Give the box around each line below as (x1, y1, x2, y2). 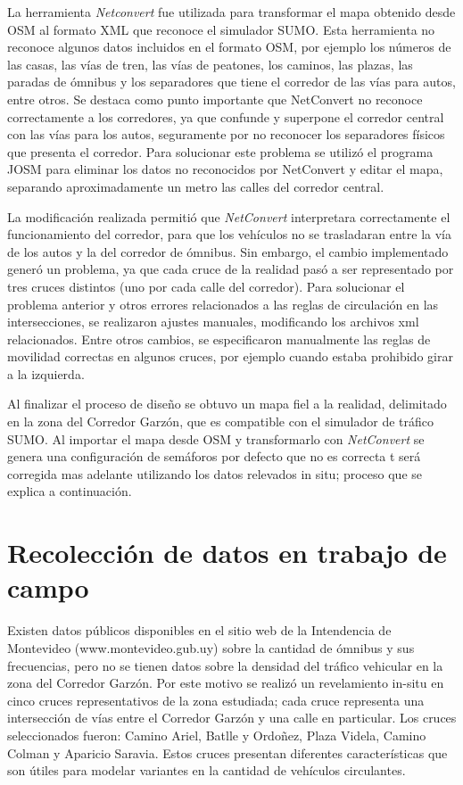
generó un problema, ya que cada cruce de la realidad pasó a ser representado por (7, 260, 454, 278)
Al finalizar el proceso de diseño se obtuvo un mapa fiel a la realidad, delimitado (7, 394, 447, 413)
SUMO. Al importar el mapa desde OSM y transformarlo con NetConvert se (7, 429, 425, 448)
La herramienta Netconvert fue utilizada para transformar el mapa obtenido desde (7, 3, 456, 21)
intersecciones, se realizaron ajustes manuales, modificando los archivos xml (7, 312, 419, 331)
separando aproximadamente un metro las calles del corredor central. (7, 177, 384, 195)
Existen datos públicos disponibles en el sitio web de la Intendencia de (7, 621, 392, 640)
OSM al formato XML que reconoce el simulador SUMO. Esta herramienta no (7, 20, 435, 38)
